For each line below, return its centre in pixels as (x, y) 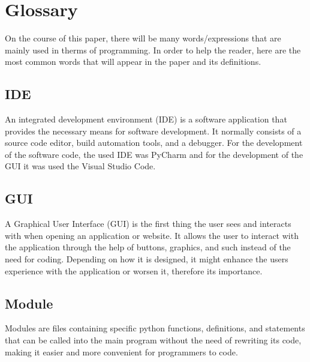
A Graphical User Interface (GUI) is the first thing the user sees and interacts (148, 224)
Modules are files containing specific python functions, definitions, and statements (155, 328)
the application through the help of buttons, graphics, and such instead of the (148, 247)
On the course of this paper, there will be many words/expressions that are (143, 38)
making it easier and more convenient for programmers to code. (121, 351)
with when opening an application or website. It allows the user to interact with (152, 235)
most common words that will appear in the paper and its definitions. (133, 62)
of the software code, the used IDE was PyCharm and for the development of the (154, 154)
